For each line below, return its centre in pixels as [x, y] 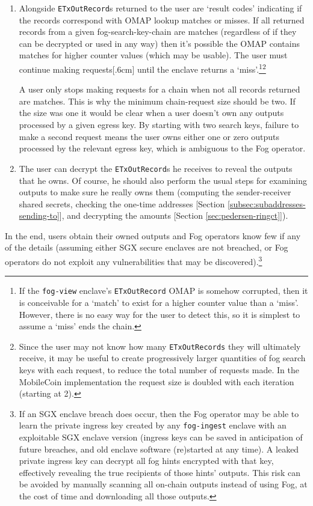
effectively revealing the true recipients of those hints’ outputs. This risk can [160, 472]
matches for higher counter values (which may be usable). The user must [153, 55]
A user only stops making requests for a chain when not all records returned [160, 89]
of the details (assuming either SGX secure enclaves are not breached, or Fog [147, 247]
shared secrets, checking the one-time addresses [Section [122, 203]
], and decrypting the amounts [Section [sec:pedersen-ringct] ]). [174, 215]
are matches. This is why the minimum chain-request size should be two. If [157, 101]
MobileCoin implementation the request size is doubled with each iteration [156, 381]
